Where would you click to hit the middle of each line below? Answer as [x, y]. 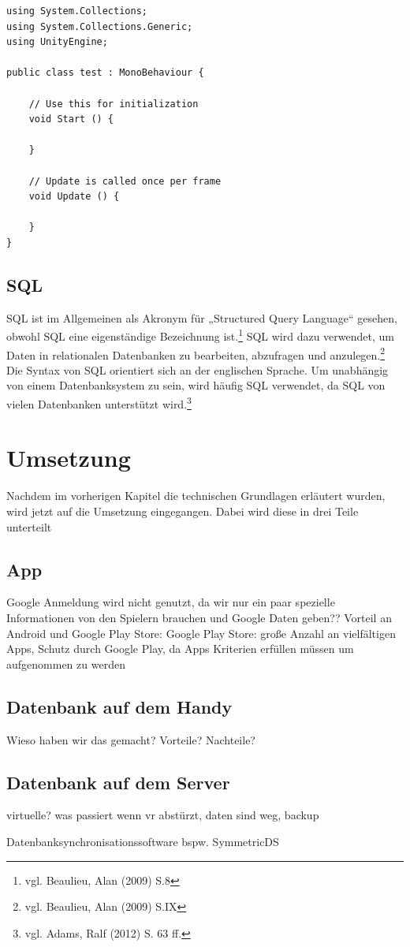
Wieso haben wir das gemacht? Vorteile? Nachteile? [131, 739]
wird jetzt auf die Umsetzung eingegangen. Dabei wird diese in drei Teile [183, 511]
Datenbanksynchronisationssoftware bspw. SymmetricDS [143, 841]
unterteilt [29, 526]
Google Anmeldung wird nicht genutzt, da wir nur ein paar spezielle [171, 602]
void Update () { [74, 197]
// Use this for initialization [114, 104]
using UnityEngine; [57, 42]
